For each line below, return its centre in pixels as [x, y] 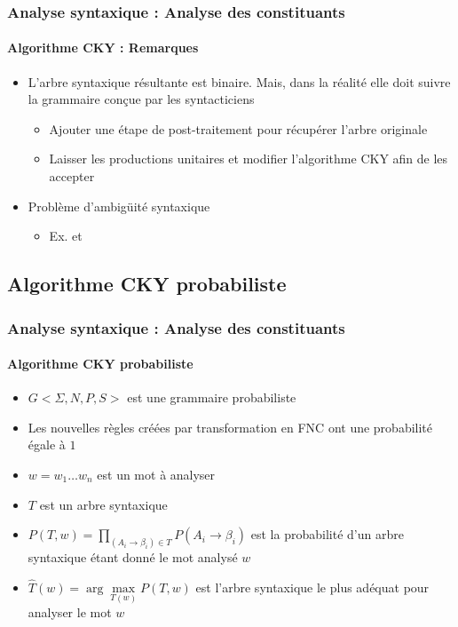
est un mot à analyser [156, 474]
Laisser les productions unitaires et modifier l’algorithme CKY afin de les [249, 159]
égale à [47, 444]
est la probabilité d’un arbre [327, 534]
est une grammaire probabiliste [212, 397]
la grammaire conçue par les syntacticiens [141, 99]
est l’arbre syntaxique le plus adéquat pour [312, 587]
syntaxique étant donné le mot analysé [133, 557]
